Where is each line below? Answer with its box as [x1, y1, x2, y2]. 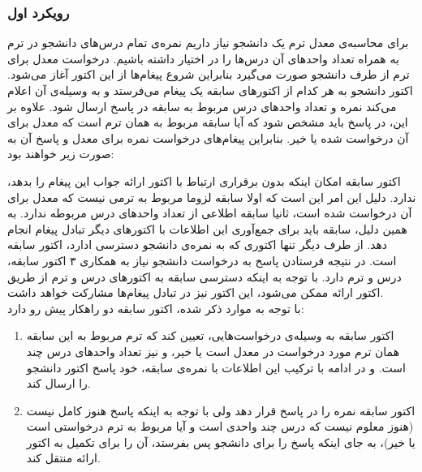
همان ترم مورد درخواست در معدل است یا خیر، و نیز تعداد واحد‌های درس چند [26, 342, 400, 359]
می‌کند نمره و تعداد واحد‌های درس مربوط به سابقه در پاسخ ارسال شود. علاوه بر [7, 97, 397, 114]
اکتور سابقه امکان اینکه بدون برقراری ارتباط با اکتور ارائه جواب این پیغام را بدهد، [7, 172, 401, 189]
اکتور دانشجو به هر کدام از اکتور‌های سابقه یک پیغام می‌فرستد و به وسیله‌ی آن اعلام [7, 82, 413, 98]
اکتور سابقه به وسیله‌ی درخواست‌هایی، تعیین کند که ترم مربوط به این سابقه [26, 327, 394, 344]
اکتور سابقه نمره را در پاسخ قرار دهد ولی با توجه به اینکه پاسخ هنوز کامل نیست [26, 401, 416, 418]
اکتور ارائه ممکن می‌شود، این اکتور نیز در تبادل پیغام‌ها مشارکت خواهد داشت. [7, 284, 384, 301]
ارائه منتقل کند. [26, 449, 101, 466]
